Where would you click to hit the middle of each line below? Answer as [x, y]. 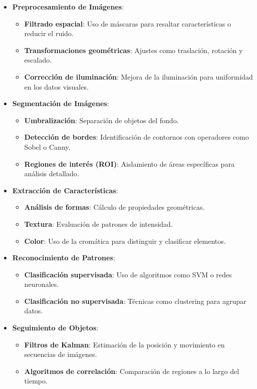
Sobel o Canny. [47, 146]
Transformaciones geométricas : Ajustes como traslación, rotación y [134, 50]
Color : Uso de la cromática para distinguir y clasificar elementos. [125, 241]
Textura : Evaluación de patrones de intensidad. [98, 224]
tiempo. [36, 381]
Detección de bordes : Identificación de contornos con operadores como [137, 137]
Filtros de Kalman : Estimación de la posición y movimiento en [124, 344]
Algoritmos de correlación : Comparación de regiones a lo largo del [132, 371]
